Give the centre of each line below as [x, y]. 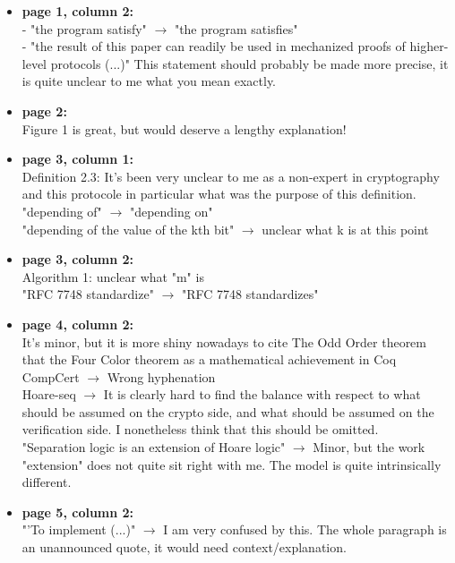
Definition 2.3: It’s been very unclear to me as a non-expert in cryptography [231, 176]
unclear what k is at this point [345, 229]
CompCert [51, 376]
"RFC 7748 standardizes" [250, 294]
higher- [429, 46]
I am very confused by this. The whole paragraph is [305, 529]
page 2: [44, 111]
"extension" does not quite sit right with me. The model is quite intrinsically [232, 464]
